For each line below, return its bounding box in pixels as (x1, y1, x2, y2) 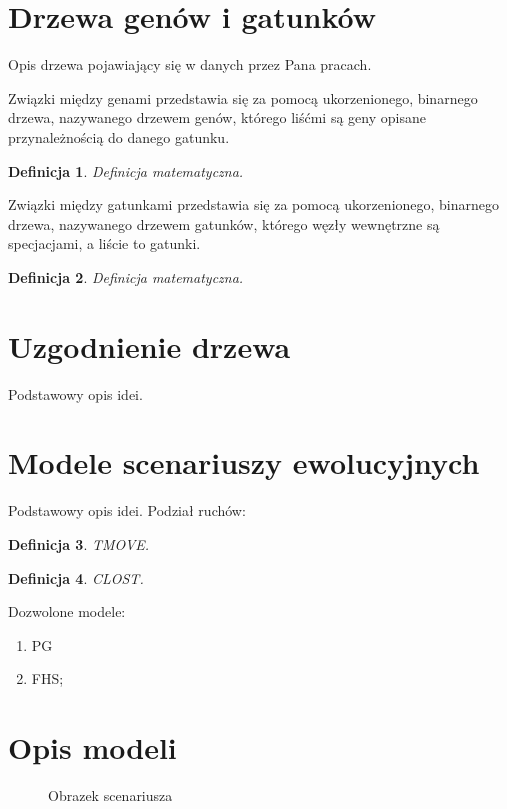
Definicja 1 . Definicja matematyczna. (8, 160, 244, 181)
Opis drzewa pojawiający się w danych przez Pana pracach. (8, 54, 372, 75)
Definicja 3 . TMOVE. (8, 533, 150, 554)
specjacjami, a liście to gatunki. (8, 233, 201, 254)
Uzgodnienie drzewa (8, 325, 291, 366)
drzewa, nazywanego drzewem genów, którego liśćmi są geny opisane (8, 107, 426, 128)
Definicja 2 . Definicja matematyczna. (8, 266, 244, 287)
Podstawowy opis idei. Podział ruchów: (8, 500, 246, 521)
